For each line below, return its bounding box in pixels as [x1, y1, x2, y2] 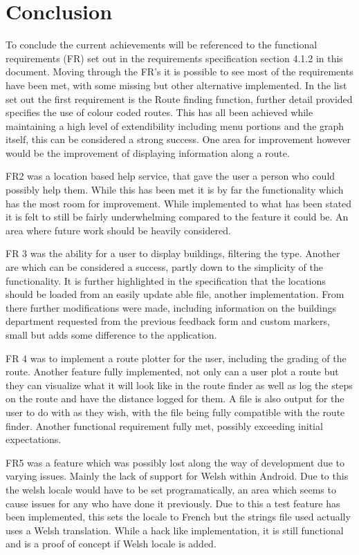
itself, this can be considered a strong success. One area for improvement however [6, 132, 351, 147]
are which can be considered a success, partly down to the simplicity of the [6, 260, 323, 274]
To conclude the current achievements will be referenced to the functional [6, 37, 317, 52]
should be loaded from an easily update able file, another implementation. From [6, 287, 344, 301]
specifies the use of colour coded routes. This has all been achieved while [6, 105, 313, 120]
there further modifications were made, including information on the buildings [6, 300, 336, 314]
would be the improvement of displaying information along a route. [6, 145, 290, 160]
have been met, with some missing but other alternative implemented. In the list [6, 77, 347, 92]
